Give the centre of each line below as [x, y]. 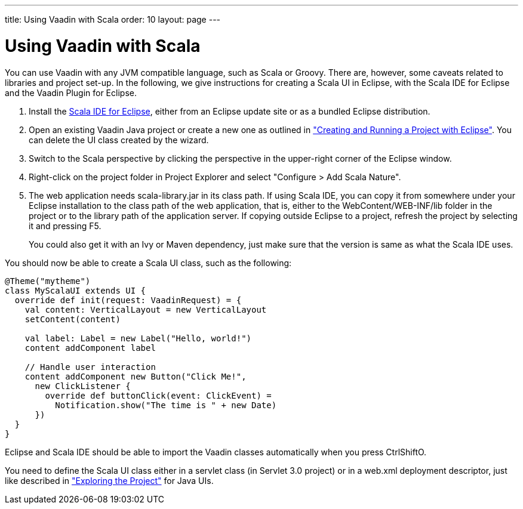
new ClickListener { [83, 386]
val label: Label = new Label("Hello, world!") [138, 338]
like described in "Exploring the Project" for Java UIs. [109, 480]
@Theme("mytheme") [48, 281]
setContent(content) [73, 319]
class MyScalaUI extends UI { [76, 290]
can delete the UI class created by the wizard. [119, 140]
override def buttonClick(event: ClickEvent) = [158, 395]
